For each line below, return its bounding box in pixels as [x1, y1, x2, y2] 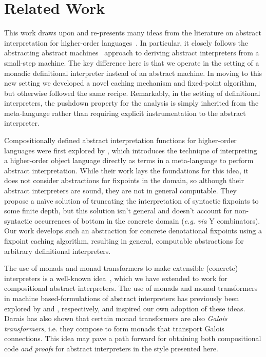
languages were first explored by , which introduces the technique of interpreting [4, 145, 257, 155]
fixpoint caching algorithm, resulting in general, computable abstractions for [4, 235, 244, 246]
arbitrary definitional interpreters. [4, 245, 111, 256]
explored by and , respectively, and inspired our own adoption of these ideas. [4, 303, 245, 313]
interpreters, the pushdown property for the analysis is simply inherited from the [4, 97, 259, 108]
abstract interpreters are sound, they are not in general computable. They [4, 185, 237, 196]
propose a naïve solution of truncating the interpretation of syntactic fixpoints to [4, 195, 259, 206]
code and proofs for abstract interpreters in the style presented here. [4, 343, 218, 353]
